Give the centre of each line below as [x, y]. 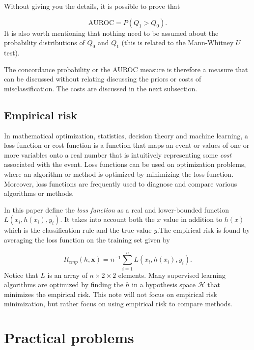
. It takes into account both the [107, 219]
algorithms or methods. [39, 193]
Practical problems [69, 337]
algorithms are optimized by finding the [64, 284]
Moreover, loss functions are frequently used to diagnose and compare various [121, 183]
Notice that [21, 275]
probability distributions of [44, 42]
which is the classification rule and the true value [78, 230]
